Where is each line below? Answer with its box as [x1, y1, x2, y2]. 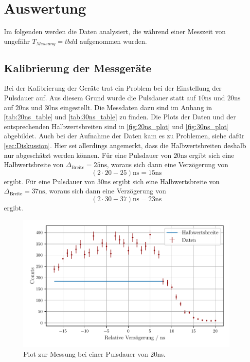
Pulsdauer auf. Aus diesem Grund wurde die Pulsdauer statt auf [4, 92, 196, 102]
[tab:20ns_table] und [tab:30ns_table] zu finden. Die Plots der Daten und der [4, 112, 236, 122]
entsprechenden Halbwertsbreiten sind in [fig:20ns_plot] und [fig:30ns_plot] [4, 121, 229, 131]
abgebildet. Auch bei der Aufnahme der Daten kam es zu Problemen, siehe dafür [4, 131, 245, 141]
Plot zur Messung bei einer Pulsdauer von [23, 348, 148, 359]
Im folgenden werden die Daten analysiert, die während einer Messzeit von [4, 26, 226, 37]
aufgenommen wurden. [79, 36, 147, 46]
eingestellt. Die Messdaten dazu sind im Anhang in [60, 102, 212, 112]
